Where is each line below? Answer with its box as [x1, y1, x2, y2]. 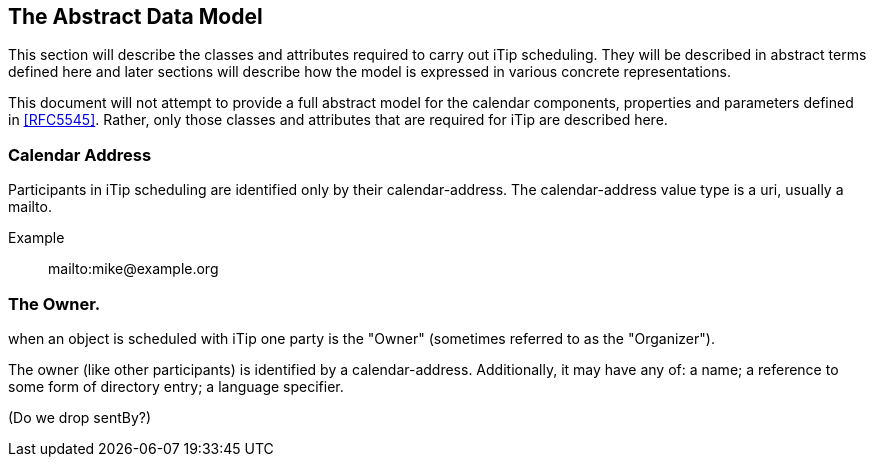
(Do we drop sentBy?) [8, 408, 152, 426]
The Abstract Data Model [8, 4, 263, 29]
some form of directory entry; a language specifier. [8, 377, 344, 395]
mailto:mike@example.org [48, 260, 219, 278]
